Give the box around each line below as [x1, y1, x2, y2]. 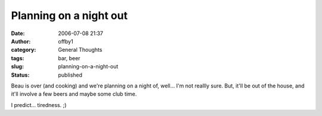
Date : [11, 30, 25, 37]
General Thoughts [58, 46, 103, 54]
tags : [11, 54, 24, 62]
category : [11, 46, 36, 54]
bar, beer [58, 54, 80, 62]
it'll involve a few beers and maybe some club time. [11, 90, 137, 98]
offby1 [58, 37, 74, 45]
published [58, 71, 83, 79]
